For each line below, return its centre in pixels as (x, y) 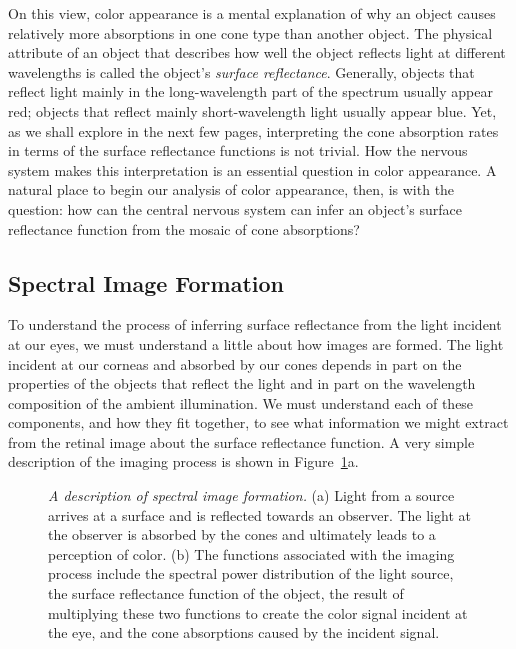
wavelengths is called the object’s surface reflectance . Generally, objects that (241, 71)
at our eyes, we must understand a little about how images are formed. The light (256, 343)
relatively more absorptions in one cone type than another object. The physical (250, 32)
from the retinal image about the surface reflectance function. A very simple (241, 441)
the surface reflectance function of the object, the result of (226, 593)
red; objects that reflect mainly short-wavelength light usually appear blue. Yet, (252, 110)
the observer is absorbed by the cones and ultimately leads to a (242, 534)
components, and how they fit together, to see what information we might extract (258, 422)
